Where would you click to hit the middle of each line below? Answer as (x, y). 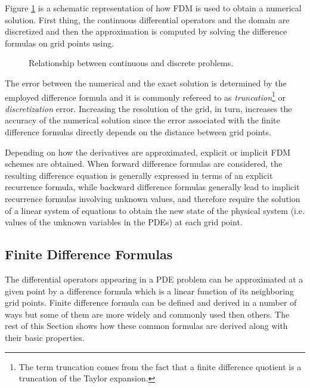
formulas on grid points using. (60, 43)
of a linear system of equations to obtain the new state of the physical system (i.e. (155, 210)
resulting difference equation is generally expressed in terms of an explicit (139, 175)
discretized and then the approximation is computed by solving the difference (146, 31)
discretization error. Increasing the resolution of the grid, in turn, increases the (148, 108)
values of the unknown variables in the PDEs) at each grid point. (124, 222)
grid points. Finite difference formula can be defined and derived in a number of (151, 302)
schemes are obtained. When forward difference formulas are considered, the (144, 164)
